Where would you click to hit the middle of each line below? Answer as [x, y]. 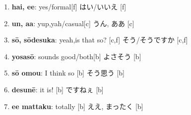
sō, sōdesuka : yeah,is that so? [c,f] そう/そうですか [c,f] [100, 40]
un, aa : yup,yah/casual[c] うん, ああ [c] [73, 23]
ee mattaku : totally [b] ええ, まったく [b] [77, 106]
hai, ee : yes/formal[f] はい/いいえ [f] [69, 6]
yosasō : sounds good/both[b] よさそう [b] [76, 56]
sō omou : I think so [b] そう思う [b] [68, 73]
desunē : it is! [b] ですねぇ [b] [58, 89]
